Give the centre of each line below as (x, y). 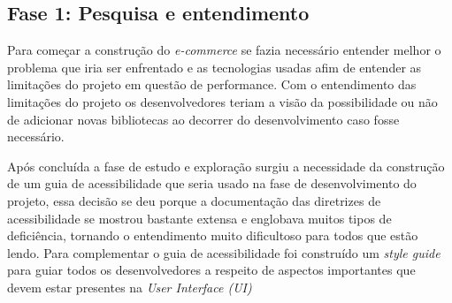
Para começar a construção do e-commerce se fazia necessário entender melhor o (224, 50)
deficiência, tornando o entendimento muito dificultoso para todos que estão (213, 235)
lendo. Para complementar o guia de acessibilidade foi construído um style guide (224, 252)
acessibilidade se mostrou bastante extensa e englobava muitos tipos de (199, 218)
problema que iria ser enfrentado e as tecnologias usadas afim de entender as (215, 67)
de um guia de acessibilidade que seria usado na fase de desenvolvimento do (212, 183)
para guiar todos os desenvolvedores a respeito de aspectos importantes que (211, 270)
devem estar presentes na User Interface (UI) (130, 287)
